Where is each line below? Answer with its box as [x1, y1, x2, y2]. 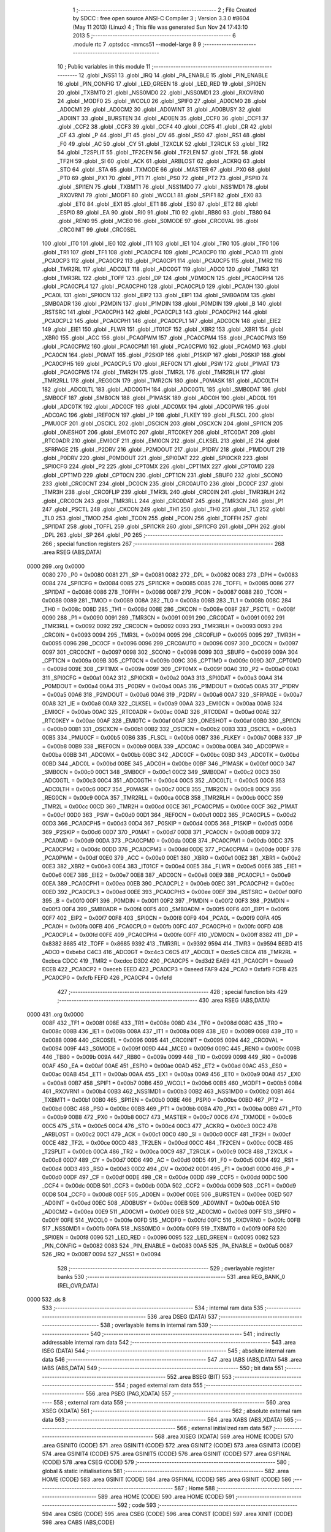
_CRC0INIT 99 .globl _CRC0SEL [57, 226, 137, 233]
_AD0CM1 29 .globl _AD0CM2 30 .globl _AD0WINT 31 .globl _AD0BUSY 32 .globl [57, 106, 261, 113]
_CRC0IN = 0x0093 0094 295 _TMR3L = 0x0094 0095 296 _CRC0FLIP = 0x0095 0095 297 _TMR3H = [42, 631, 302, 639]
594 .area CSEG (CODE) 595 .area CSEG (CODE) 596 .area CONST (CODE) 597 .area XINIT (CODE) [42, 1510, 293, 1517]
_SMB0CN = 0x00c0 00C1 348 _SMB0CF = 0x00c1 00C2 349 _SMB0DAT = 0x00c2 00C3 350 [42, 768, 281, 775]
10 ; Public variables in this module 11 [57, 63, 151, 70]
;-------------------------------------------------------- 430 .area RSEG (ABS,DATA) [57, 996, 270, 1004]
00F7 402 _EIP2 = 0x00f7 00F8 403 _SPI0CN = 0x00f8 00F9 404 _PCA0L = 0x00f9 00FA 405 [42, 914, 281, 922]
